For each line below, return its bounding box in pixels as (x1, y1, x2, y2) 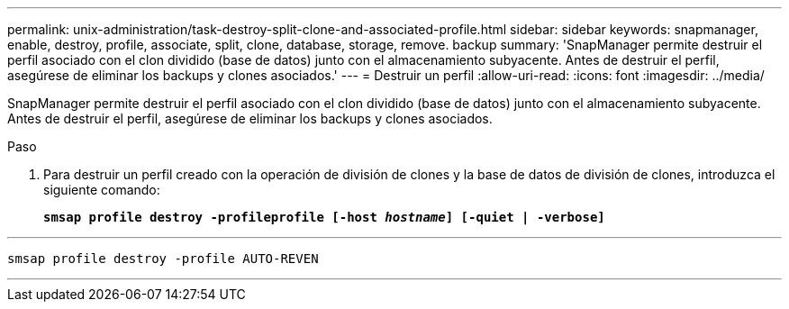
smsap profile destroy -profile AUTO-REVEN (7, 251, 319, 266)
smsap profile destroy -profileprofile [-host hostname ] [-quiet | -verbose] (43, 210, 605, 224)
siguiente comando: (43, 182, 160, 197)
